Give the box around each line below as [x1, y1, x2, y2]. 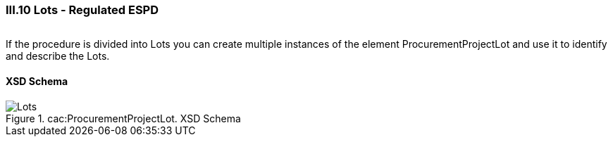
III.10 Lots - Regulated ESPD [6, 3, 159, 17]
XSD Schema [6, 75, 68, 87]
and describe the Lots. [6, 50, 110, 63]
